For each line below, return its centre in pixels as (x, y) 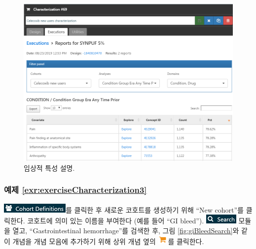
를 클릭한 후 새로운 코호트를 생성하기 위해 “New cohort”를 (155, 209)
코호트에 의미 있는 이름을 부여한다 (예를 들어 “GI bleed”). (116, 221)
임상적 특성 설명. (49, 168)
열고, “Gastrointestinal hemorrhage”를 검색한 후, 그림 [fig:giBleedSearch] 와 (126, 230)
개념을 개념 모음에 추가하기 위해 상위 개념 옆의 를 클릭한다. (108, 241)
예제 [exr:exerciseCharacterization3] (75, 190)
